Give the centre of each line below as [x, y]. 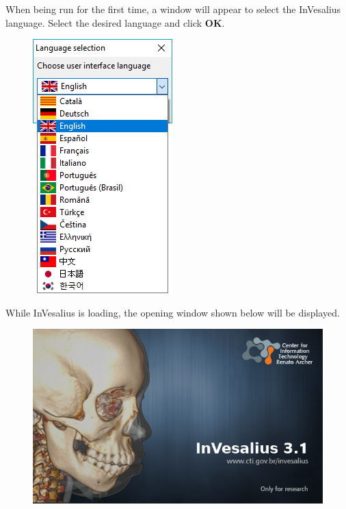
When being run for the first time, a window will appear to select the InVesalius [173, 9]
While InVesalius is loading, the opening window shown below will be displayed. [173, 312]
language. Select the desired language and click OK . [115, 22]
